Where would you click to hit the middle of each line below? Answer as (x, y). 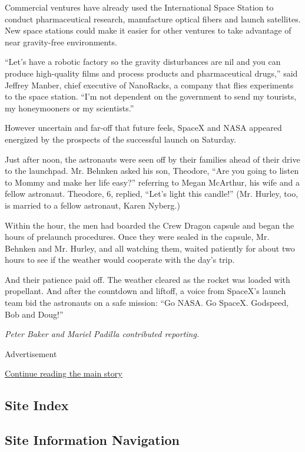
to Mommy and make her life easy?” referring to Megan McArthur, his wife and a (152, 182)
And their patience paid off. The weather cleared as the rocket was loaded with (147, 279)
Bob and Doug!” (34, 314)
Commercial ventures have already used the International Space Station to (139, 7)
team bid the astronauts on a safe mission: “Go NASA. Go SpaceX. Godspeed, (147, 303)
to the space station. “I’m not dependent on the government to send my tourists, (151, 96)
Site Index (37, 405)
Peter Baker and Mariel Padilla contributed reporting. (102, 334)
